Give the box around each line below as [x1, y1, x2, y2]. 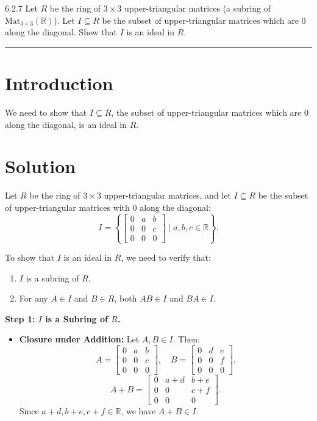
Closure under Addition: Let [19, 333, 140, 345]
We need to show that [5, 105, 87, 118]
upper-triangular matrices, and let [104, 189, 231, 202]
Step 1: [5, 312, 35, 325]
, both [114, 292, 137, 305]
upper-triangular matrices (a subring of [124, 2, 271, 14]
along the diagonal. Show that [5, 26, 117, 38]
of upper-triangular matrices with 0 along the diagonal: [5, 200, 211, 213]
